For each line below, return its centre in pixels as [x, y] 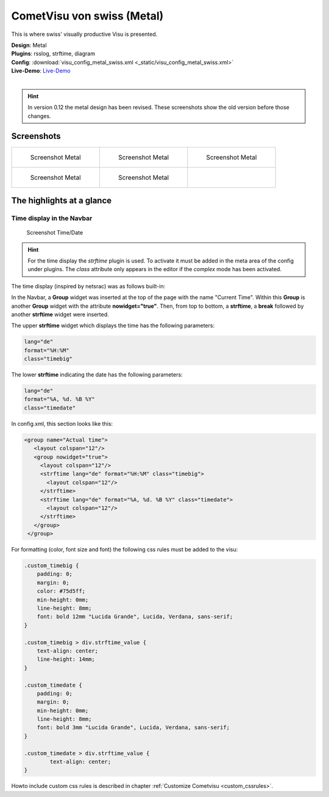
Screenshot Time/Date [55, 233]
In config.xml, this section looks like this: [62, 423]
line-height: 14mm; [66, 659]
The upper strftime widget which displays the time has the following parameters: [113, 325]
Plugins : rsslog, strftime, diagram [53, 54]
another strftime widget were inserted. [60, 314]
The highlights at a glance [62, 200]
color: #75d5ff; [61, 591]
